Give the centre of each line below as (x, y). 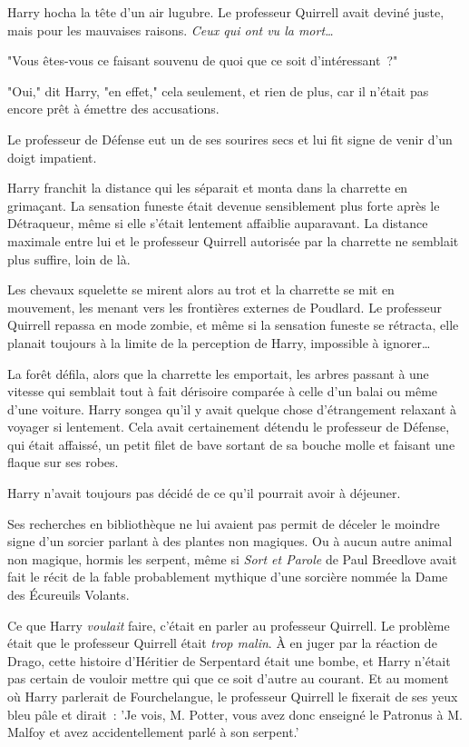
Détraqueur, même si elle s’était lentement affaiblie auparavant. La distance (218, 223)
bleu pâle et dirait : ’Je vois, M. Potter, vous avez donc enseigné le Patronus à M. (235, 714)
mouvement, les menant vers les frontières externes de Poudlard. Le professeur (225, 307)
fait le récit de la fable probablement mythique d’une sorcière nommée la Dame (228, 577)
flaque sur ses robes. (63, 462)
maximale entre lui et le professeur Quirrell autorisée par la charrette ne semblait (233, 240)
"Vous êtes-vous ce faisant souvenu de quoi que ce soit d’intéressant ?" (203, 60)
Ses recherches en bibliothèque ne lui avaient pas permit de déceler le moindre (224, 523)
